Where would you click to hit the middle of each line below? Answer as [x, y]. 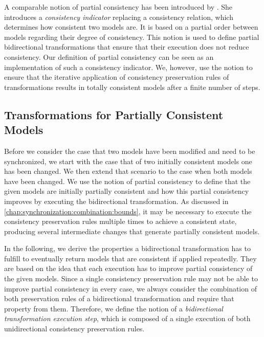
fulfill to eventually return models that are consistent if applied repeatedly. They [130, 258]
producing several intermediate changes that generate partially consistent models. [132, 231]
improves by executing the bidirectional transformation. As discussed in [116, 201]
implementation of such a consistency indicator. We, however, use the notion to [128, 67]
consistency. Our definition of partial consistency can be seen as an [109, 57]
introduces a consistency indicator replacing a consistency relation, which [119, 17]
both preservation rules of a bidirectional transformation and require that [119, 298]
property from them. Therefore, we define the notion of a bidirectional [114, 308]
